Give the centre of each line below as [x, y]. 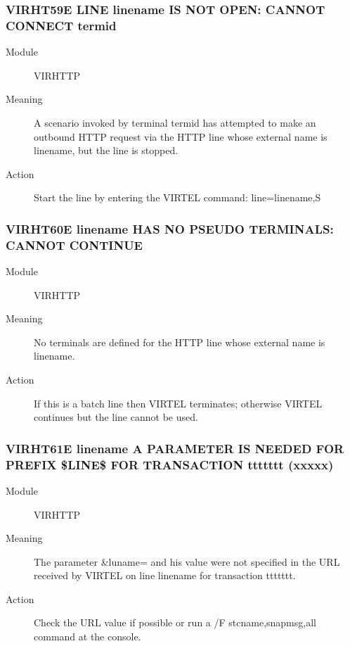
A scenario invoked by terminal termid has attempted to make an [175, 122]
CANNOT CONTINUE [74, 245]
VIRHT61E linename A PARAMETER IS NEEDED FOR [175, 448]
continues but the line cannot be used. [116, 417]
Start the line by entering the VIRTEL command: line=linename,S [177, 197]
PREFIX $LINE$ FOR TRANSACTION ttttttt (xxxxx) [170, 464]
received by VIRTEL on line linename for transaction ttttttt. [165, 575]
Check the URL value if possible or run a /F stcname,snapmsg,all [175, 622]
